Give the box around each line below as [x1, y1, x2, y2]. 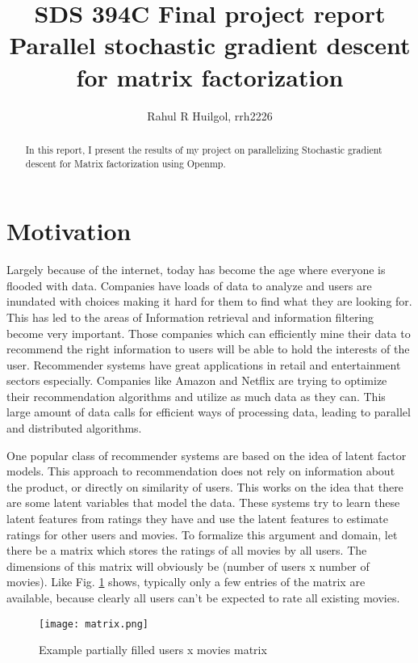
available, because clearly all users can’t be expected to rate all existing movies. [6, 589, 400, 606]
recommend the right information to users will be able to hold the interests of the [6, 340, 410, 357]
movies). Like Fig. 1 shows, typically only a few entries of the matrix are [6, 573, 366, 590]
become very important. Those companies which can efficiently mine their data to [6, 324, 411, 341]
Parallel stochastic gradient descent [9, 28, 411, 61]
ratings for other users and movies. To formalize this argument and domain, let [6, 526, 398, 543]
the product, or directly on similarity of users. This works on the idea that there [6, 478, 403, 495]
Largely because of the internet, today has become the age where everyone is [6, 261, 386, 278]
